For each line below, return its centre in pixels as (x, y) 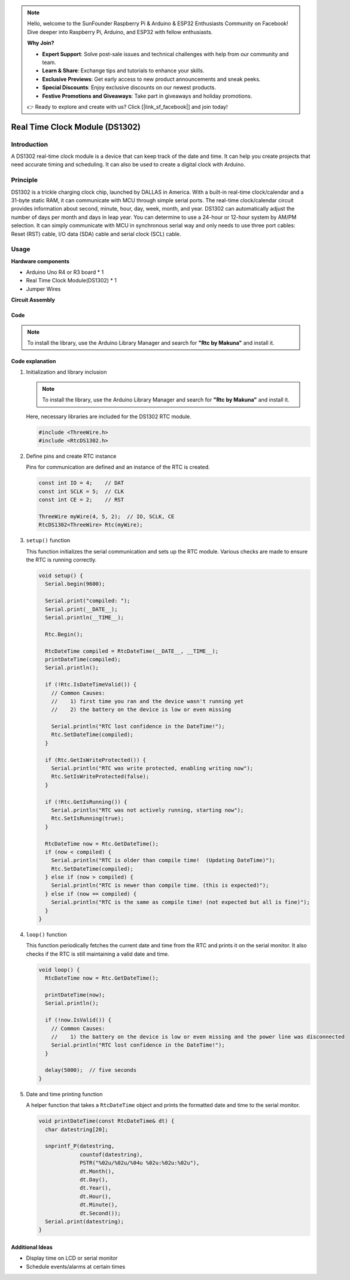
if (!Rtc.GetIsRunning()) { (86, 802)
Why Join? (41, 43)
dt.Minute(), (99, 1205)
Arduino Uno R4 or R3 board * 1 (65, 272)
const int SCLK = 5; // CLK (81, 491)
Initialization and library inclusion (66, 372)
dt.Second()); (100, 1213)
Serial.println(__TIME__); (85, 617)
